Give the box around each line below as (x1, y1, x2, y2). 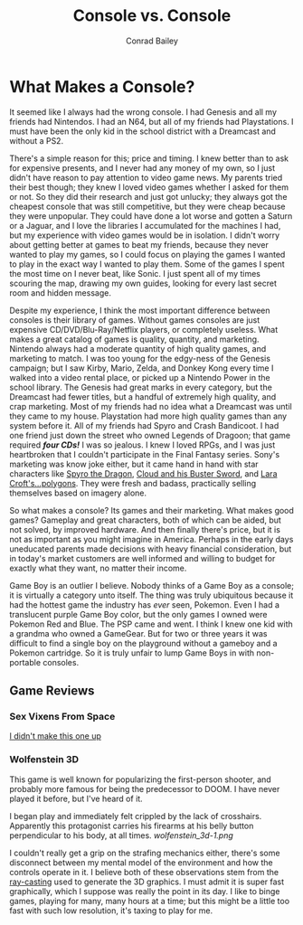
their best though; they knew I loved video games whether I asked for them (9, 182, 289, 193)
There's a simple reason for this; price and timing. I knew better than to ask (9, 153, 289, 164)
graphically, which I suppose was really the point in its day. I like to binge (9, 885, 280, 896)
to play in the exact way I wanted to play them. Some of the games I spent (9, 259, 285, 269)
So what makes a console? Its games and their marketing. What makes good (9, 505, 294, 515)
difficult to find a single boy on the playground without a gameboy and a (9, 637, 278, 648)
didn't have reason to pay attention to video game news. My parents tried (9, 172, 283, 183)
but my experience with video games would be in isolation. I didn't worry (9, 230, 280, 241)
